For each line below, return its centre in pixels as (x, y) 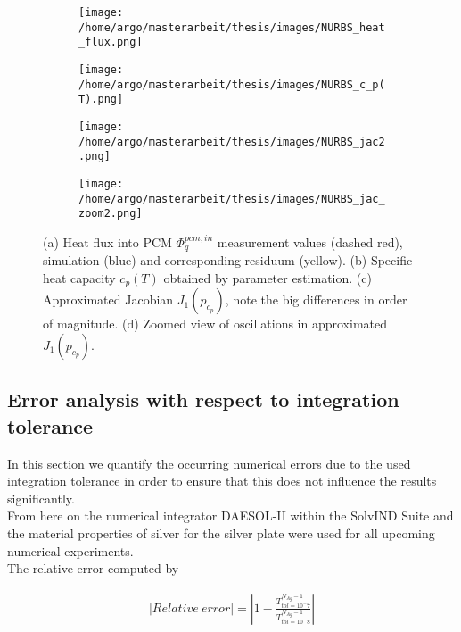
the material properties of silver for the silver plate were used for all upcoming (221, 532)
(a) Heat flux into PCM (107, 241)
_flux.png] (111, 42)
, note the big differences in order (316, 299)
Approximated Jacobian (108, 299)
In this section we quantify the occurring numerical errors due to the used (209, 463)
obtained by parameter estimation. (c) (268, 277)
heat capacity (79, 277)
